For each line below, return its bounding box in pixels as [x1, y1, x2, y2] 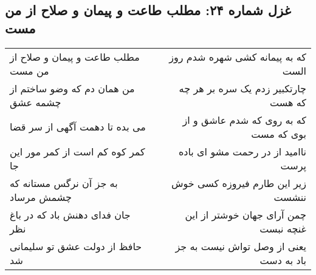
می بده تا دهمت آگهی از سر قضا [10, 120, 146, 134]
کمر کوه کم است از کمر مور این [10, 144, 145, 158]
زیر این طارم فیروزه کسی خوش [171, 175, 306, 190]
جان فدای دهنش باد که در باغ [10, 207, 131, 222]
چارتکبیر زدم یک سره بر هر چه [179, 81, 306, 95]
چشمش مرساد [10, 189, 72, 204]
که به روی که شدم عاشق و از [182, 112, 306, 127]
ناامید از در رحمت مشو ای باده [178, 144, 306, 158]
